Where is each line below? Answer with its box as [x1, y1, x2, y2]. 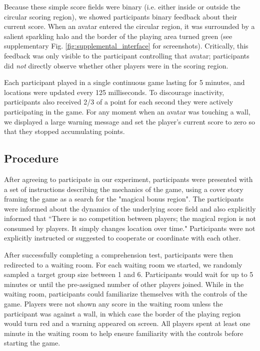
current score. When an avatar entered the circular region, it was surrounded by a [4, 21, 255, 31]
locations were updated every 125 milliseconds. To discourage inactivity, [4, 86, 224, 97]
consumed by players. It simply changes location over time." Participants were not [4, 222, 255, 233]
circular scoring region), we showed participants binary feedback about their [4, 11, 237, 21]
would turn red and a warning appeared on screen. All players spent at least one [4, 318, 250, 328]
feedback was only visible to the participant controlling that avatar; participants [4, 50, 249, 60]
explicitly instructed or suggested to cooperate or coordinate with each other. [4, 232, 241, 243]
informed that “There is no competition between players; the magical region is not [4, 213, 256, 223]
